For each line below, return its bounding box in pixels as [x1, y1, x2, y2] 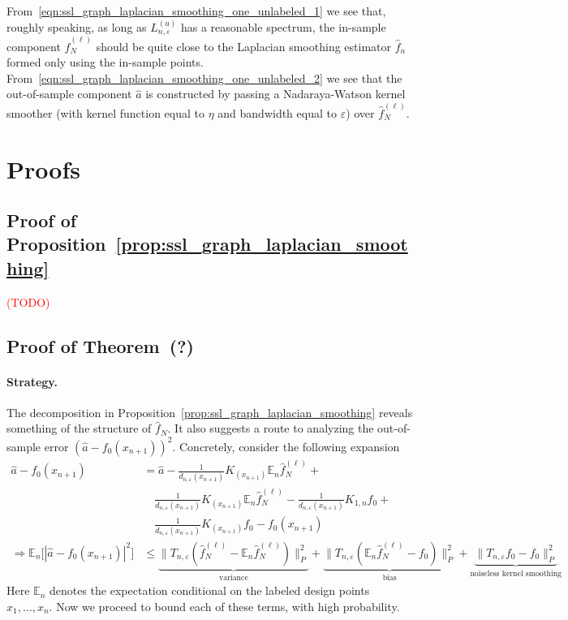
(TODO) [6, 293, 50, 310]
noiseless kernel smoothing [470, 569, 562, 578]
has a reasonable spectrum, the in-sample [180, 18, 386, 35]
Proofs [6, 152, 80, 185]
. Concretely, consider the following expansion [172, 437, 400, 454]
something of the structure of [6, 420, 152, 437]
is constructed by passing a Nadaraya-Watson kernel [145, 85, 406, 102]
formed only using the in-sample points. [6, 54, 204, 71]
